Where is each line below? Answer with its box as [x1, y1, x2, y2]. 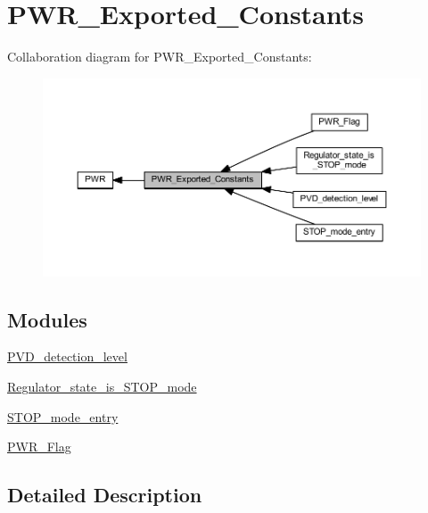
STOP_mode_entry [7, 407, 119, 426]
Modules [7, 305, 87, 333]
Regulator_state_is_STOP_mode [7, 377, 197, 395]
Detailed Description [7, 481, 202, 509]
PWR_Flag [7, 437, 71, 456]
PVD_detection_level [7, 347, 128, 366]
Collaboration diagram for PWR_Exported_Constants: [7, 47, 312, 66]
